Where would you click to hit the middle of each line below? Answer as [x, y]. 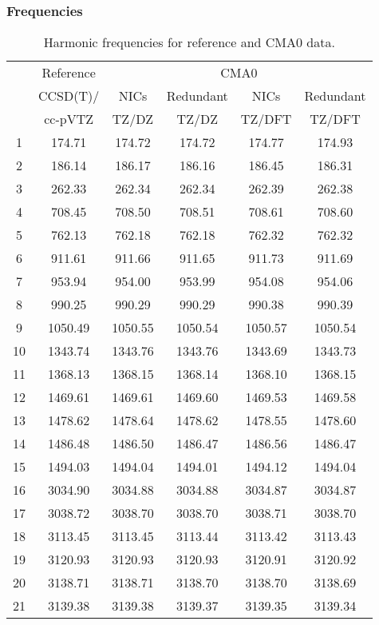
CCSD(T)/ [69, 96]
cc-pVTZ [69, 119]
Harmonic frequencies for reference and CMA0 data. [189, 42]
